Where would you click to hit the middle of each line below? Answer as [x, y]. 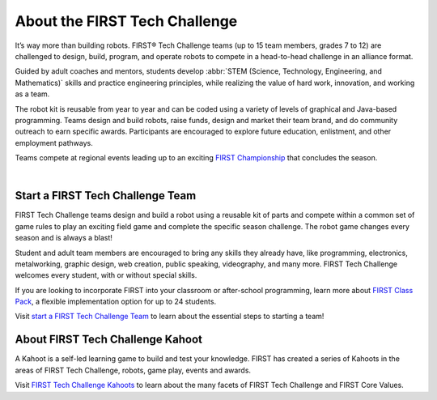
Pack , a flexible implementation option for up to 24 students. [116, 302]
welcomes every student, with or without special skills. [106, 275]
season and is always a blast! [64, 238]
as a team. [32, 94]
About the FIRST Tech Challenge [126, 21]
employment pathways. [54, 143]
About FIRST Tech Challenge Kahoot [108, 340]
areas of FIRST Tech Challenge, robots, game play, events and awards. [133, 370]
